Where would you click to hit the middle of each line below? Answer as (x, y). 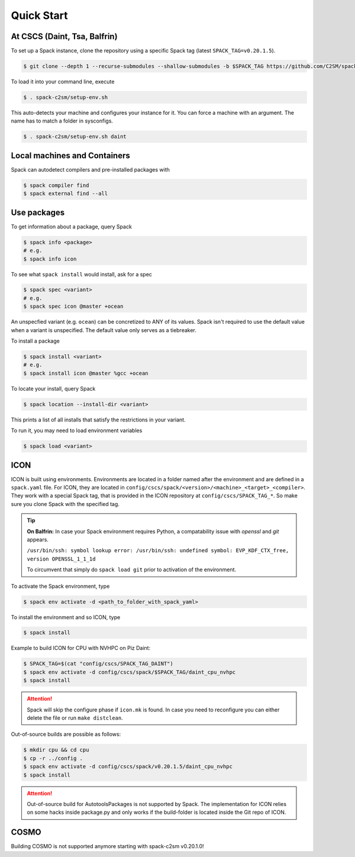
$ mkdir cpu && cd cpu (56, 750)
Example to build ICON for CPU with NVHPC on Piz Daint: (81, 648)
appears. (38, 539)
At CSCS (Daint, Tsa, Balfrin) (64, 36)
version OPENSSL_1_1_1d (61, 559)
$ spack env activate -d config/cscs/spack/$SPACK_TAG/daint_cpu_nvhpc (130, 672)
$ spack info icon (50, 259)
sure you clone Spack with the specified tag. (65, 504)
